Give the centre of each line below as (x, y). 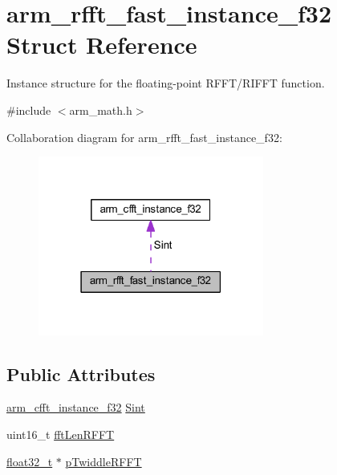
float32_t (30, 461)
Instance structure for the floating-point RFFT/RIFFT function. (166, 83)
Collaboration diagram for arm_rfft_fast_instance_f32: (144, 137)
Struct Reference (102, 45)
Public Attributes (81, 374)
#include (29, 110)
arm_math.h (101, 110)
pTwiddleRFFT (104, 461)
